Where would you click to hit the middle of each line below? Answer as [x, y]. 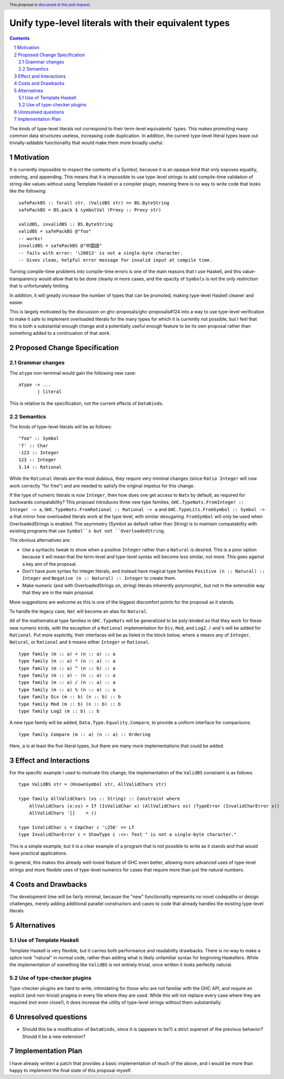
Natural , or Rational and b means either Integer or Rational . [80, 642]
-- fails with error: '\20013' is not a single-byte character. [101, 253]
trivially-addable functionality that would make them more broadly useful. [86, 143]
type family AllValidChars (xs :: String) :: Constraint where [99, 799]
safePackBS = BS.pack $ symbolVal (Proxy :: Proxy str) [90, 210]
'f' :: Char [33, 445]
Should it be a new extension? [54, 1036]
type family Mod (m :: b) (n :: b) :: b [70, 704]
